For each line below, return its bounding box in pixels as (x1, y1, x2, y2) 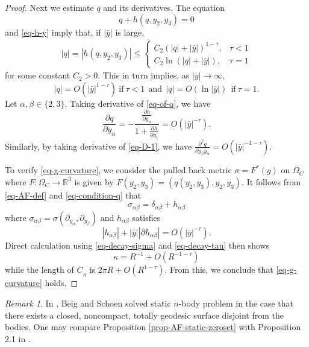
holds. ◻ (45, 276, 78, 289)
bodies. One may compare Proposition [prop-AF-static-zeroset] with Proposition (5, 320, 301, 333)
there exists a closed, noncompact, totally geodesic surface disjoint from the (5, 308, 284, 321)
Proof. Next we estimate (5, 1, 94, 13)
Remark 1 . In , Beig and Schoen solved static (5, 297, 171, 309)
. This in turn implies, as (98, 69, 190, 81)
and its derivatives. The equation (103, 1, 225, 13)
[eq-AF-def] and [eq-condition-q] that (5, 188, 142, 201)
